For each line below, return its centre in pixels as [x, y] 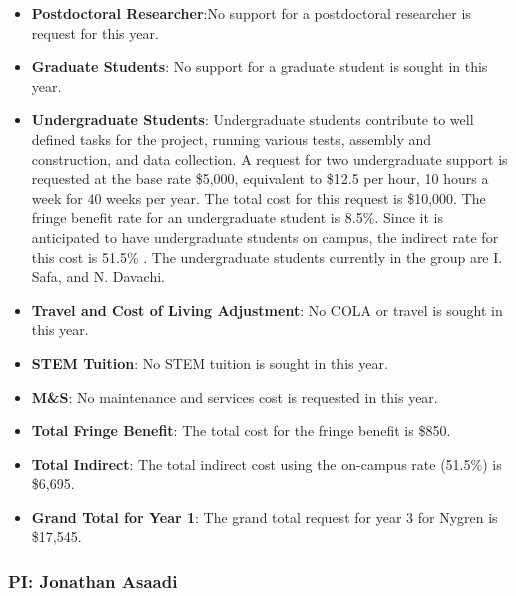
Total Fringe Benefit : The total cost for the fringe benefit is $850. [241, 430]
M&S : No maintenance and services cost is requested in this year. [234, 396]
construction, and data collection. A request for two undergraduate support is [269, 158]
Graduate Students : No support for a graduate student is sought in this [259, 66]
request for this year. [95, 32]
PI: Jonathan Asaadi [93, 580]
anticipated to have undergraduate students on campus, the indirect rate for [265, 236]
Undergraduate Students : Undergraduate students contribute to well [252, 119]
